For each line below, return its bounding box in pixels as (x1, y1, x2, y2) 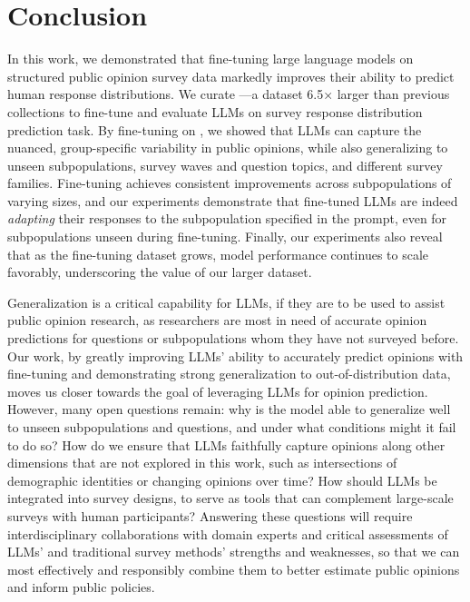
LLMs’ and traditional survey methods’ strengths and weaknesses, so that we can (7, 542, 460, 561)
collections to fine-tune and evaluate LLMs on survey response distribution (7, 102, 423, 121)
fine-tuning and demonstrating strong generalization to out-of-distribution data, (7, 364, 451, 383)
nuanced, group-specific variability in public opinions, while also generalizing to (7, 138, 448, 157)
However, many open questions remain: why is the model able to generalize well (7, 400, 451, 419)
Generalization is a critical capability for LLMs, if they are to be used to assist (7, 292, 446, 311)
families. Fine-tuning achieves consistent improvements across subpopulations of (7, 173, 452, 192)
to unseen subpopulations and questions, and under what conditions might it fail (7, 418, 456, 436)
